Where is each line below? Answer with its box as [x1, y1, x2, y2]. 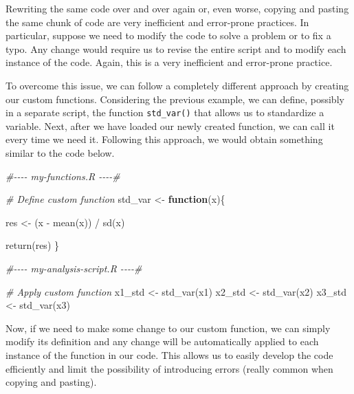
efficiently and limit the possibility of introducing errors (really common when [5, 361, 333, 375]
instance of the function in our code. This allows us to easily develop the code [5, 347, 333, 362]
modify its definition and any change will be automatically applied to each [5, 334, 319, 349]
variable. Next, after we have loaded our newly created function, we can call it [5, 118, 335, 133]
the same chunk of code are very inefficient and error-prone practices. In [5, 14, 309, 29]
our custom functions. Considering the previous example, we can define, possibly [5, 91, 344, 106]
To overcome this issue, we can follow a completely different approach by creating [5, 78, 349, 92]
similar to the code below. [5, 146, 115, 160]
